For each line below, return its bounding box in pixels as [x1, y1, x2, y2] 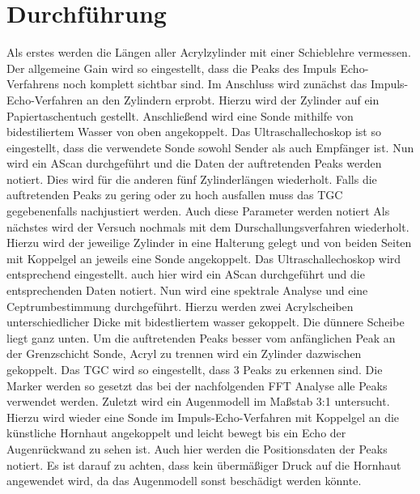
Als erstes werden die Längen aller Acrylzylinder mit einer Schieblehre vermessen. [6, 44, 411, 61]
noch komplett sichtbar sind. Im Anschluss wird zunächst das [62, 75, 367, 92]
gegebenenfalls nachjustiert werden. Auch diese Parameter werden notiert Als [6, 202, 390, 219]
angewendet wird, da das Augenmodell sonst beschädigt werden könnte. [6, 472, 362, 489]
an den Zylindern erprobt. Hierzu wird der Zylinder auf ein [87, 91, 380, 108]
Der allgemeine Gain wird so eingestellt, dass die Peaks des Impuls [6, 59, 337, 76]
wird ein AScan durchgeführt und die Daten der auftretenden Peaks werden [6, 155, 382, 172]
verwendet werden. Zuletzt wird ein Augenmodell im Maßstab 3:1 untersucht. [6, 393, 390, 410]
